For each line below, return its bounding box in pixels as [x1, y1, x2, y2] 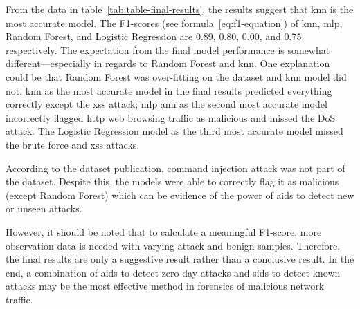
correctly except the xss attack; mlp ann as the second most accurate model [6, 97, 327, 111]
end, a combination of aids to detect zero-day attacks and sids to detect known [6, 265, 341, 279]
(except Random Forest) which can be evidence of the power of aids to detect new [6, 187, 354, 202]
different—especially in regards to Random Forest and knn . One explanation [6, 56, 330, 71]
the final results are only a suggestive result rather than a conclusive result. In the [6, 252, 354, 266]
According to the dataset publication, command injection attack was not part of [6, 160, 345, 175]
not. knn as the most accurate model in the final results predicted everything [6, 83, 332, 97]
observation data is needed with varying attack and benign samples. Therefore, [6, 238, 341, 252]
